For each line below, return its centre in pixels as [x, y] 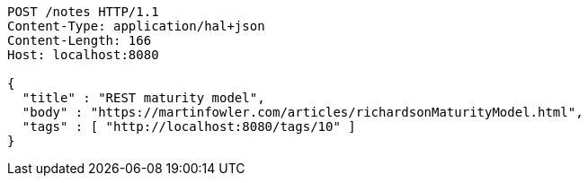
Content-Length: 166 [80, 40]
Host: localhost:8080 [83, 55]
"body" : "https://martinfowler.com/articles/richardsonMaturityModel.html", [303, 112]
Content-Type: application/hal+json [136, 26]
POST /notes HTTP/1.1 [83, 12]
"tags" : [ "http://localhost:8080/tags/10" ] [189, 126]
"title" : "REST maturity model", [143, 98]
